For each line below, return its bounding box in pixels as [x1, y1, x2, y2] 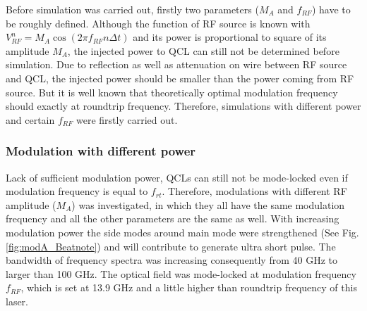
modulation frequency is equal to [6, 184, 148, 198]
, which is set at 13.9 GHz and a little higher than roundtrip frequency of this [20, 280, 357, 295]
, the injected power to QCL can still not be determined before [67, 43, 339, 58]
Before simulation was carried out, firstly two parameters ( [6, 2, 259, 16]
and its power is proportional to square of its [133, 30, 327, 44]
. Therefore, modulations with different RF [162, 184, 347, 198]
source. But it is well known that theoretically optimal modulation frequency [6, 84, 338, 99]
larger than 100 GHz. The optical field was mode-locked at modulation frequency [6, 266, 356, 281]
